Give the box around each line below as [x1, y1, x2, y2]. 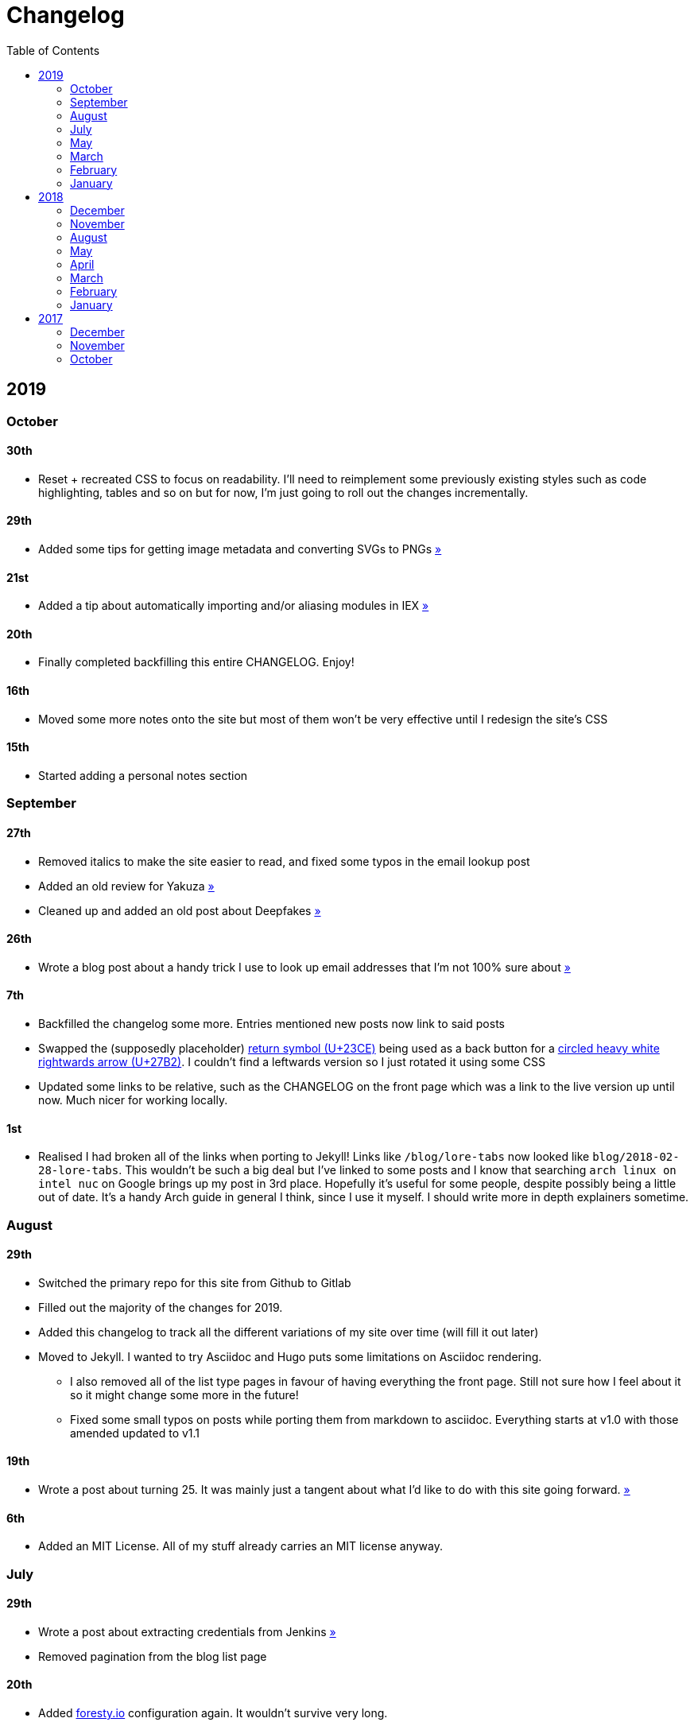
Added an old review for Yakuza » [38, 879, 215, 893]
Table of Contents [6, 43, 100, 57]
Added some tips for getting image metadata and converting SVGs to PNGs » [38, 542, 442, 557]
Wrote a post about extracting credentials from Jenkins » [38, 1624, 336, 1639]
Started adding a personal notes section [38, 768, 248, 782]
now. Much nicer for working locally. [38, 1092, 228, 1107]
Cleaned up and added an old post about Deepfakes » [38, 903, 321, 917]
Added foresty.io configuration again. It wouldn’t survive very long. [38, 1706, 388, 1720]
